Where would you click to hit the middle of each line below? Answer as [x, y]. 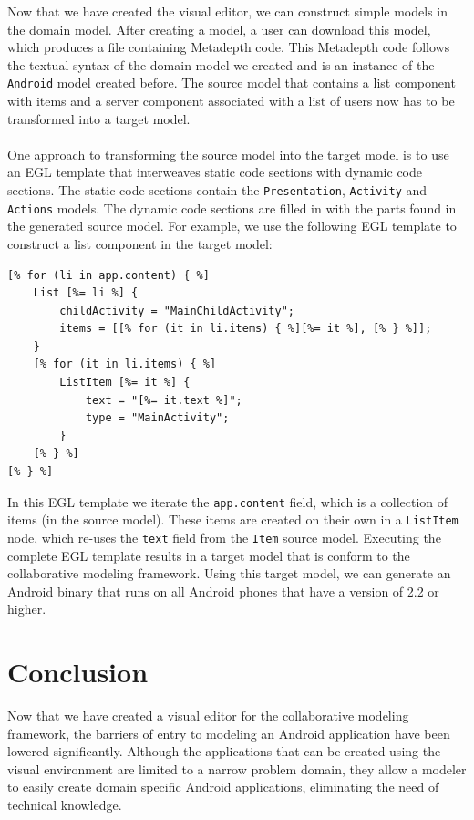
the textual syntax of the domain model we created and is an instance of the [221, 64]
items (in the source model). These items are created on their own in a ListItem [233, 519]
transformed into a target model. [99, 118]
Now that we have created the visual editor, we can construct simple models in [227, 11]
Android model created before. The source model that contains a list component [232, 83]
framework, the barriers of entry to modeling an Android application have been [229, 733]
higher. [27, 609]
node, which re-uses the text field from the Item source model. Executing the [224, 537]
